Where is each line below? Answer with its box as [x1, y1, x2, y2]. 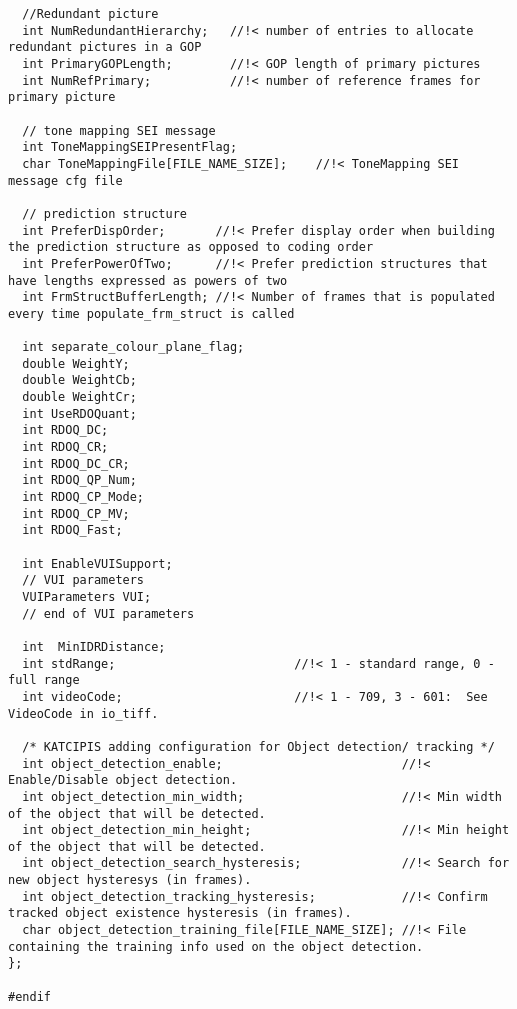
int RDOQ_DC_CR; [22, 456, 130, 471]
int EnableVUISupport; [22, 556, 173, 571]
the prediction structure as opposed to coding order [8, 240, 374, 255]
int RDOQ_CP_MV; [22, 506, 130, 521]
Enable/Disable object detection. [8, 773, 238, 788]
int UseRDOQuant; [22, 406, 137, 421]
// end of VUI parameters [22, 606, 195, 621]
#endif [8, 989, 51, 1004]
